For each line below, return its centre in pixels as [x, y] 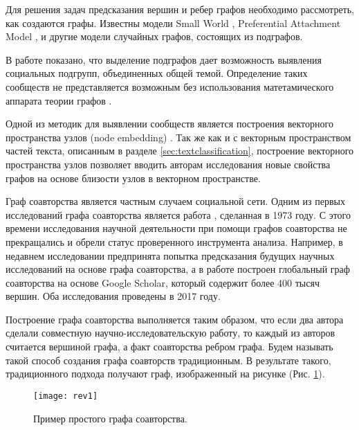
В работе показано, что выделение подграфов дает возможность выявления [164, 59]
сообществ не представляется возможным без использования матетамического [170, 86]
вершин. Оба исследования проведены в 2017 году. [113, 296]
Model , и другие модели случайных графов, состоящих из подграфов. [154, 36]
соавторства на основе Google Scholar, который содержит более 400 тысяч [163, 282]
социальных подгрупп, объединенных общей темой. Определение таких [157, 73]
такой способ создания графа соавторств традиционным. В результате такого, [168, 360]
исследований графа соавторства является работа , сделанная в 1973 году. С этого [178, 214]
